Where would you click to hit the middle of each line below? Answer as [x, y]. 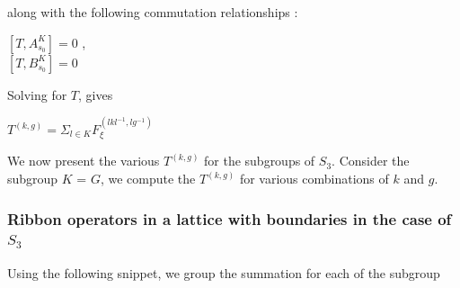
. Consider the [371, 161]
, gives [96, 94]
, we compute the [148, 179]
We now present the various [84, 161]
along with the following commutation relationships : [153, 12]
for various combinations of [314, 179]
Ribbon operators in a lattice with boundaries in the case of [230, 218]
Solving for [37, 94]
